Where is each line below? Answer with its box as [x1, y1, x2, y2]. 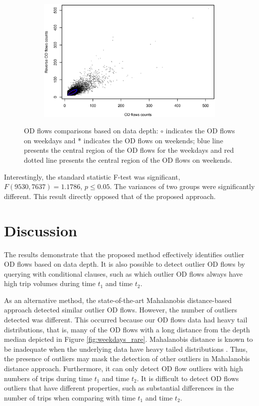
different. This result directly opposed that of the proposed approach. [4, 191, 216, 201]
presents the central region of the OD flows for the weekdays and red [24, 145, 234, 155]
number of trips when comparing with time [4, 392, 135, 403]
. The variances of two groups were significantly [110, 181, 255, 192]
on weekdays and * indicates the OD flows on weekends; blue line [24, 135, 223, 145]
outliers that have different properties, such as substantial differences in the [4, 383, 234, 393]
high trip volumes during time [4, 278, 96, 289]
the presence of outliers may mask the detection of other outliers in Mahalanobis [4, 353, 250, 364]
